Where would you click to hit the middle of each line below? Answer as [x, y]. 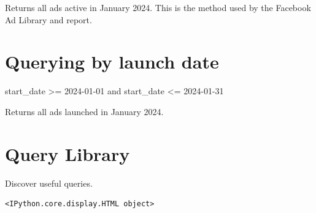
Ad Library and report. [48, 19]
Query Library [67, 153]
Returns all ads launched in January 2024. [84, 111]
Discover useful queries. [49, 183]
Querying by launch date [112, 62]
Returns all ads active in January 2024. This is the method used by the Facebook [158, 7]
